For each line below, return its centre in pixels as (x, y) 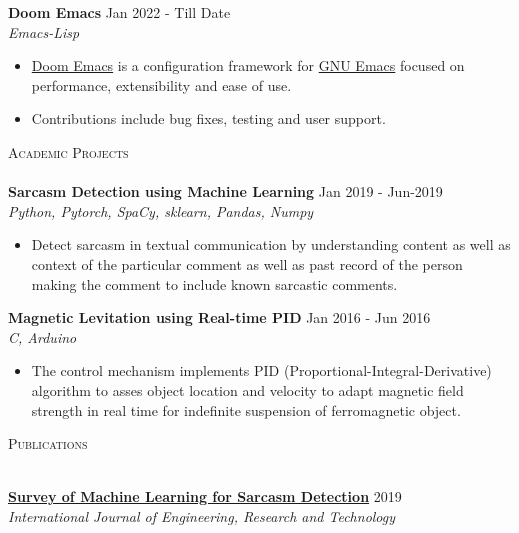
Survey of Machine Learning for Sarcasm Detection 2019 (205, 496)
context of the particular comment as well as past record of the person (247, 263)
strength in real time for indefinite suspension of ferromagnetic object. (246, 409)
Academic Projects (68, 151)
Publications (48, 443)
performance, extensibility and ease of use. (161, 84)
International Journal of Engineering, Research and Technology (202, 515)
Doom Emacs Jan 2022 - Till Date (119, 12)
